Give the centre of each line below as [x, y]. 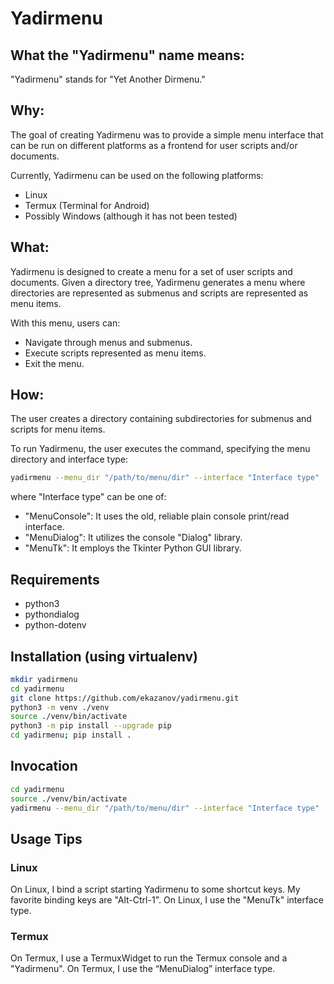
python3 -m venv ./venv [60, 707]
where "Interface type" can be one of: [88, 497]
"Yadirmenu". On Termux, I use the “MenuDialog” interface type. [143, 969]
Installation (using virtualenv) [104, 656]
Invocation [44, 766]
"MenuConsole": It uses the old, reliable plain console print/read [157, 516]
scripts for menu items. [58, 429]
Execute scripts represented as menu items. [115, 353]
